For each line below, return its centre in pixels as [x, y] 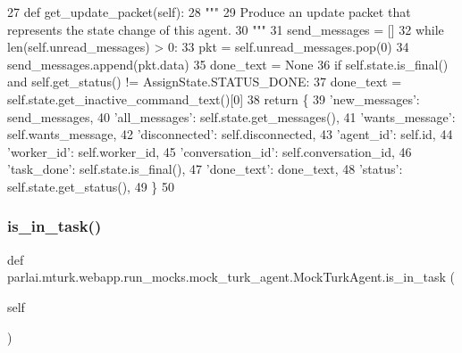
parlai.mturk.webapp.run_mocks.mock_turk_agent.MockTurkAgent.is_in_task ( [231, 277]
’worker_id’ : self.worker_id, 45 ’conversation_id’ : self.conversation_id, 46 [210, 151]
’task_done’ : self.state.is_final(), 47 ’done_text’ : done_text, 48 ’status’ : [205, 169]
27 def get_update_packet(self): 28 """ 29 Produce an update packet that [209, 12]
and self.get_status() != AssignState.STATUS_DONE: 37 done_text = [205, 82]
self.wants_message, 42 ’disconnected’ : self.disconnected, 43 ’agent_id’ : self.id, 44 [230, 134]
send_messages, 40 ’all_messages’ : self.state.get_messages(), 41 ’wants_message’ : [231, 116]
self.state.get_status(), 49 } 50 [91, 186]
